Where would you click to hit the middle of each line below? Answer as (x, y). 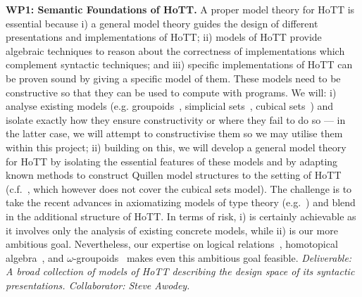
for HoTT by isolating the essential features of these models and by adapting (172, 161)
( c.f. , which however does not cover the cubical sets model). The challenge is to (179, 188)
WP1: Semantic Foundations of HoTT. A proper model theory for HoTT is (180, 9)
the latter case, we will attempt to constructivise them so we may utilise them (174, 133)
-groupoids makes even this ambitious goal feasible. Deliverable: (212, 257)
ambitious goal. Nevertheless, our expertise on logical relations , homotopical (172, 244)
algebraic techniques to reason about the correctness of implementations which (175, 50)
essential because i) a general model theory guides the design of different (162, 23)
